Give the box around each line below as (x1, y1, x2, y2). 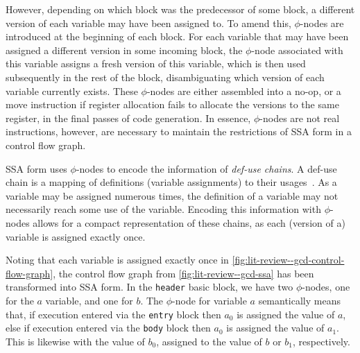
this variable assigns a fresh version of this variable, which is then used (6, 56, 306, 71)
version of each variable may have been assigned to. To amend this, (6, 15, 291, 30)
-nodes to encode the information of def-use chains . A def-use (76, 161, 337, 175)
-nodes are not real (259, 110, 340, 125)
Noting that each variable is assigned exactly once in (6, 252, 229, 267)
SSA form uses (6, 161, 67, 175)
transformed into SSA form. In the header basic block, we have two (6, 279, 293, 294)
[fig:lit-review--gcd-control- (232, 252, 345, 267)
